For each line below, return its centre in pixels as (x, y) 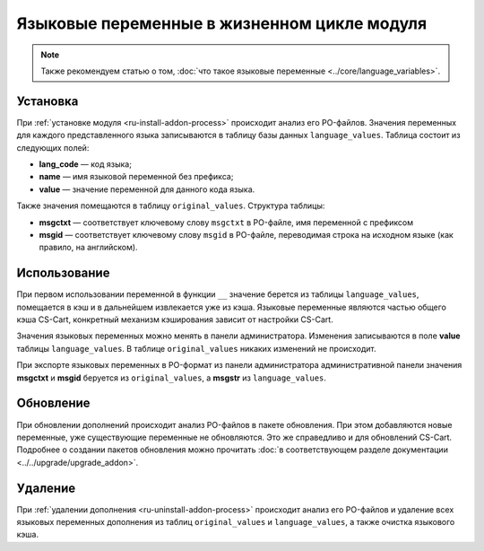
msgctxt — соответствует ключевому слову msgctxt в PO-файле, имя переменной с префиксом (226, 222)
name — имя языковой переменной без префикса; (136, 177)
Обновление (53, 403)
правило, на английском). (88, 248)
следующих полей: (53, 147)
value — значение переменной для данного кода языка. (147, 189)
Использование (63, 273)
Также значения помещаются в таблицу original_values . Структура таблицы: (171, 206)
